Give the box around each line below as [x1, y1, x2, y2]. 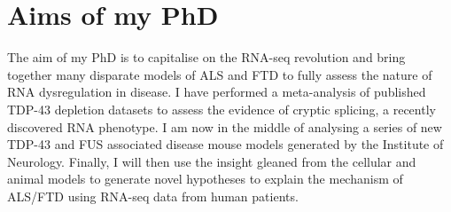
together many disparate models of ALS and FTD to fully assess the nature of [7, 65, 432, 83]
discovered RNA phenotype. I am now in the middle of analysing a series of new [7, 117, 442, 136]
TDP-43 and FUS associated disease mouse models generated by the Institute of [7, 135, 444, 153]
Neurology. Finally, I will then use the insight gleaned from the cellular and [7, 152, 416, 170]
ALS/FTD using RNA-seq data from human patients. [7, 186, 299, 205]
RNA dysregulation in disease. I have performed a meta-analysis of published [7, 82, 426, 101]
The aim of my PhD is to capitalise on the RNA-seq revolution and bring [7, 48, 406, 67]
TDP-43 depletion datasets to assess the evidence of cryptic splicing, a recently [7, 99, 436, 118]
